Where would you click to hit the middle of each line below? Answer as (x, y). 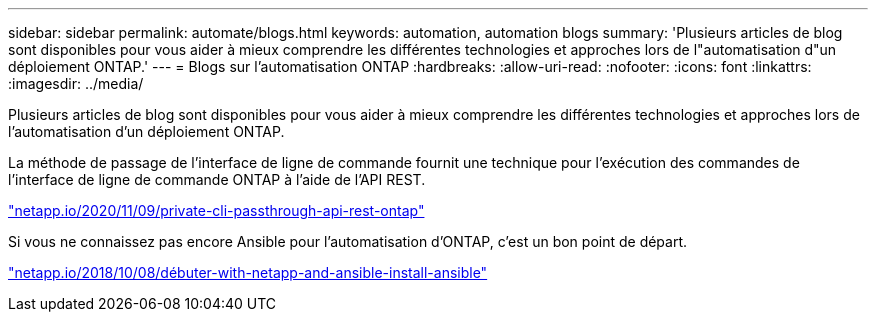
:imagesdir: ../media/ (76, 83)
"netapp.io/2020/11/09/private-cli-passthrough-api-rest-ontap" (216, 210)
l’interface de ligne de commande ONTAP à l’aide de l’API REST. (217, 179)
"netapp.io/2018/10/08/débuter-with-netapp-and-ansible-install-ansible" (248, 272)
